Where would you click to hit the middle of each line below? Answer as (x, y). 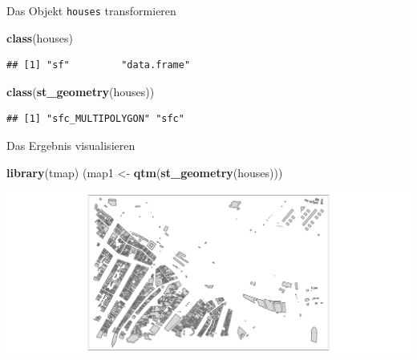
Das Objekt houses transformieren (91, 10)
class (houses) (40, 37)
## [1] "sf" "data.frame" (99, 65)
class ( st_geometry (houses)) (81, 91)
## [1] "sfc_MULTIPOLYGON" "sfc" (95, 119)
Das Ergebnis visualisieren (71, 146)
